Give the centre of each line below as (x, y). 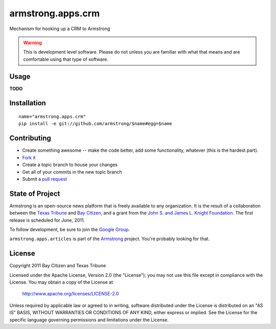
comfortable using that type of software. (66, 59)
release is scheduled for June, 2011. (47, 220)
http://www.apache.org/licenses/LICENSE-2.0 (71, 294)
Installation (28, 103)
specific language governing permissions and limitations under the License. (89, 320)
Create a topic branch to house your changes (70, 165)
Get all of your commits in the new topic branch (72, 172)
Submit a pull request (45, 179)
